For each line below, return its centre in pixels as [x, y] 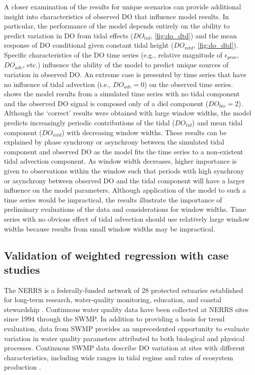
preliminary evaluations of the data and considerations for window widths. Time [125, 209]
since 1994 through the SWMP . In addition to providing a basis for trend [114, 319]
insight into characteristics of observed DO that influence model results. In [116, 16]
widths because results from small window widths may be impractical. [110, 228]
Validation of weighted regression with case [116, 255]
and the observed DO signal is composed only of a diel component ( [106, 103]
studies [22, 269]
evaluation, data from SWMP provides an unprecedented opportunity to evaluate [127, 329]
